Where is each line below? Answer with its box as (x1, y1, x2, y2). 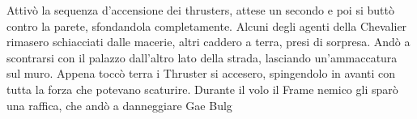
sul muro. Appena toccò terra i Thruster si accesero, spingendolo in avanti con (6, 65, 396, 82)
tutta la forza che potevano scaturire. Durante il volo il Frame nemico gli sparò (6, 80, 398, 97)
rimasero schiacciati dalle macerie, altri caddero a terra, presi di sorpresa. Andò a (6, 33, 411, 50)
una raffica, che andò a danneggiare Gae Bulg (6, 96, 232, 113)
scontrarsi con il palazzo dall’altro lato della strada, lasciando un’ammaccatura (6, 49, 398, 66)
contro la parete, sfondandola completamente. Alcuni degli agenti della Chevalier (6, 17, 407, 34)
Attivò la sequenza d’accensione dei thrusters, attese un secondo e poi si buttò (6, 2, 394, 18)
